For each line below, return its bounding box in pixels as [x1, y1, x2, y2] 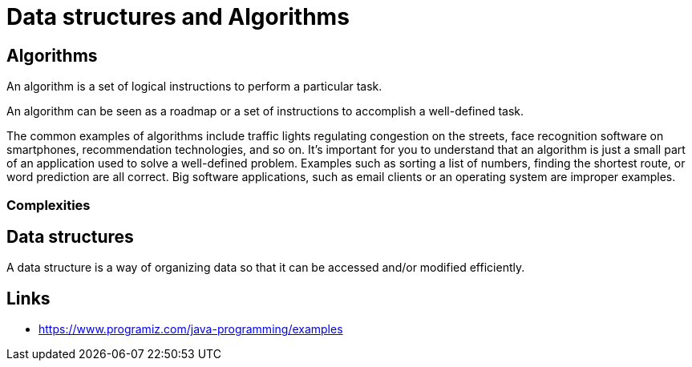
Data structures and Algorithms [6, 3, 350, 30]
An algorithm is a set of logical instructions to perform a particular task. [6, 79, 382, 94]
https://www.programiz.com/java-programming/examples [38, 322, 343, 337]
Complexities [6, 196, 91, 213]
